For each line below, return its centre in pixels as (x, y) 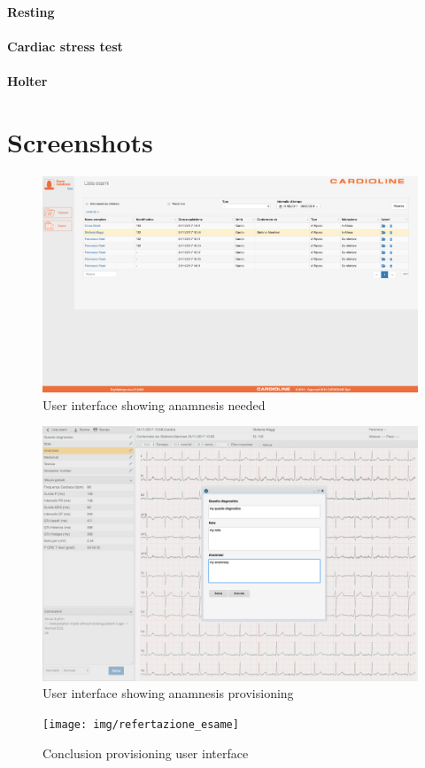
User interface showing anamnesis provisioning (168, 693)
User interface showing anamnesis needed (154, 404)
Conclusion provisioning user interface (146, 752)
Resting (31, 11)
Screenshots (80, 141)
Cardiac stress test (65, 46)
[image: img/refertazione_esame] (141, 724)
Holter (27, 80)
